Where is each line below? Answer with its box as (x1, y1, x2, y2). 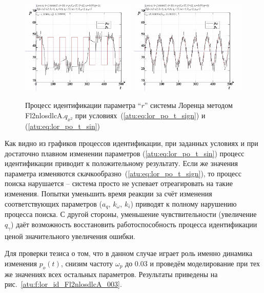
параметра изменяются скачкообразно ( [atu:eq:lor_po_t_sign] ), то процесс (5, 168, 241, 178)
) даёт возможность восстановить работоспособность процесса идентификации (11, 218, 257, 229)
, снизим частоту (60, 258, 113, 268)
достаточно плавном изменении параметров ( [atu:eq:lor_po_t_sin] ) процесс (5, 148, 245, 158)
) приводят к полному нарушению (130, 198, 237, 209)
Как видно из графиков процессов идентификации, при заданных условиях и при (5, 138, 258, 149)
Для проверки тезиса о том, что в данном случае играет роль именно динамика (5, 248, 253, 259)
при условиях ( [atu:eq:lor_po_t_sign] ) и (75, 109, 206, 120)
